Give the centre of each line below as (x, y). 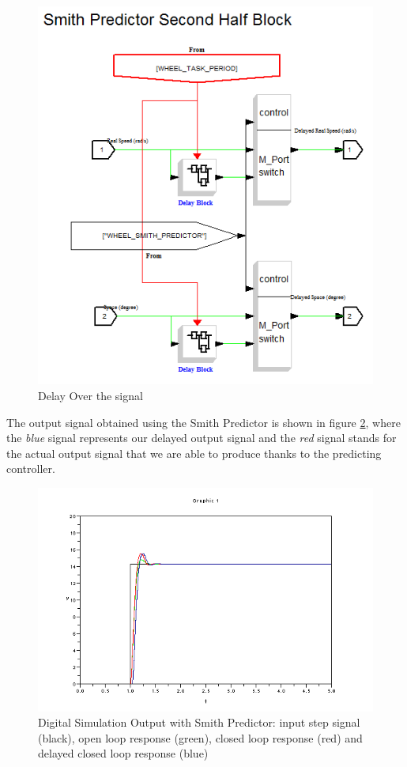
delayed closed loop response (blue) (123, 753)
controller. (31, 469)
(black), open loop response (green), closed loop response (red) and (200, 737)
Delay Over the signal (90, 395)
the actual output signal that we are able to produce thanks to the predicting (194, 453)
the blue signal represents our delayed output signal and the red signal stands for (202, 438)
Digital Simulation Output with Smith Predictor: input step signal (199, 722)
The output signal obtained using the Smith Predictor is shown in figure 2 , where (203, 422)
